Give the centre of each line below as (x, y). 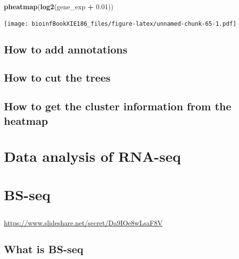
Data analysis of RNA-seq (92, 156)
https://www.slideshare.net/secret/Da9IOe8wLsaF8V (83, 223)
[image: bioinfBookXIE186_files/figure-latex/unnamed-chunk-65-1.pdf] (120, 24)
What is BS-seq (44, 249)
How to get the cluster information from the (118, 106)
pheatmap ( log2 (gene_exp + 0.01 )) (59, 6)
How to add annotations (66, 49)
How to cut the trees (57, 78)
